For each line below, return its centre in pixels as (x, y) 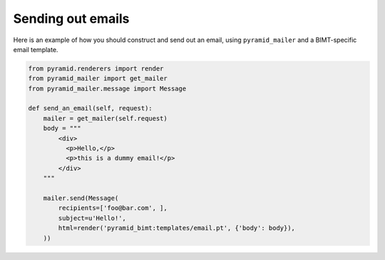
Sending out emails (71, 19)
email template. (36, 49)
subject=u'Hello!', (92, 218)
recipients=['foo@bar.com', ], (113, 208)
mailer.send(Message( (81, 198)
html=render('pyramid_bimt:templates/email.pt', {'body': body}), (177, 228)
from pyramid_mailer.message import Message (107, 88)
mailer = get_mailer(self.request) (105, 118)
